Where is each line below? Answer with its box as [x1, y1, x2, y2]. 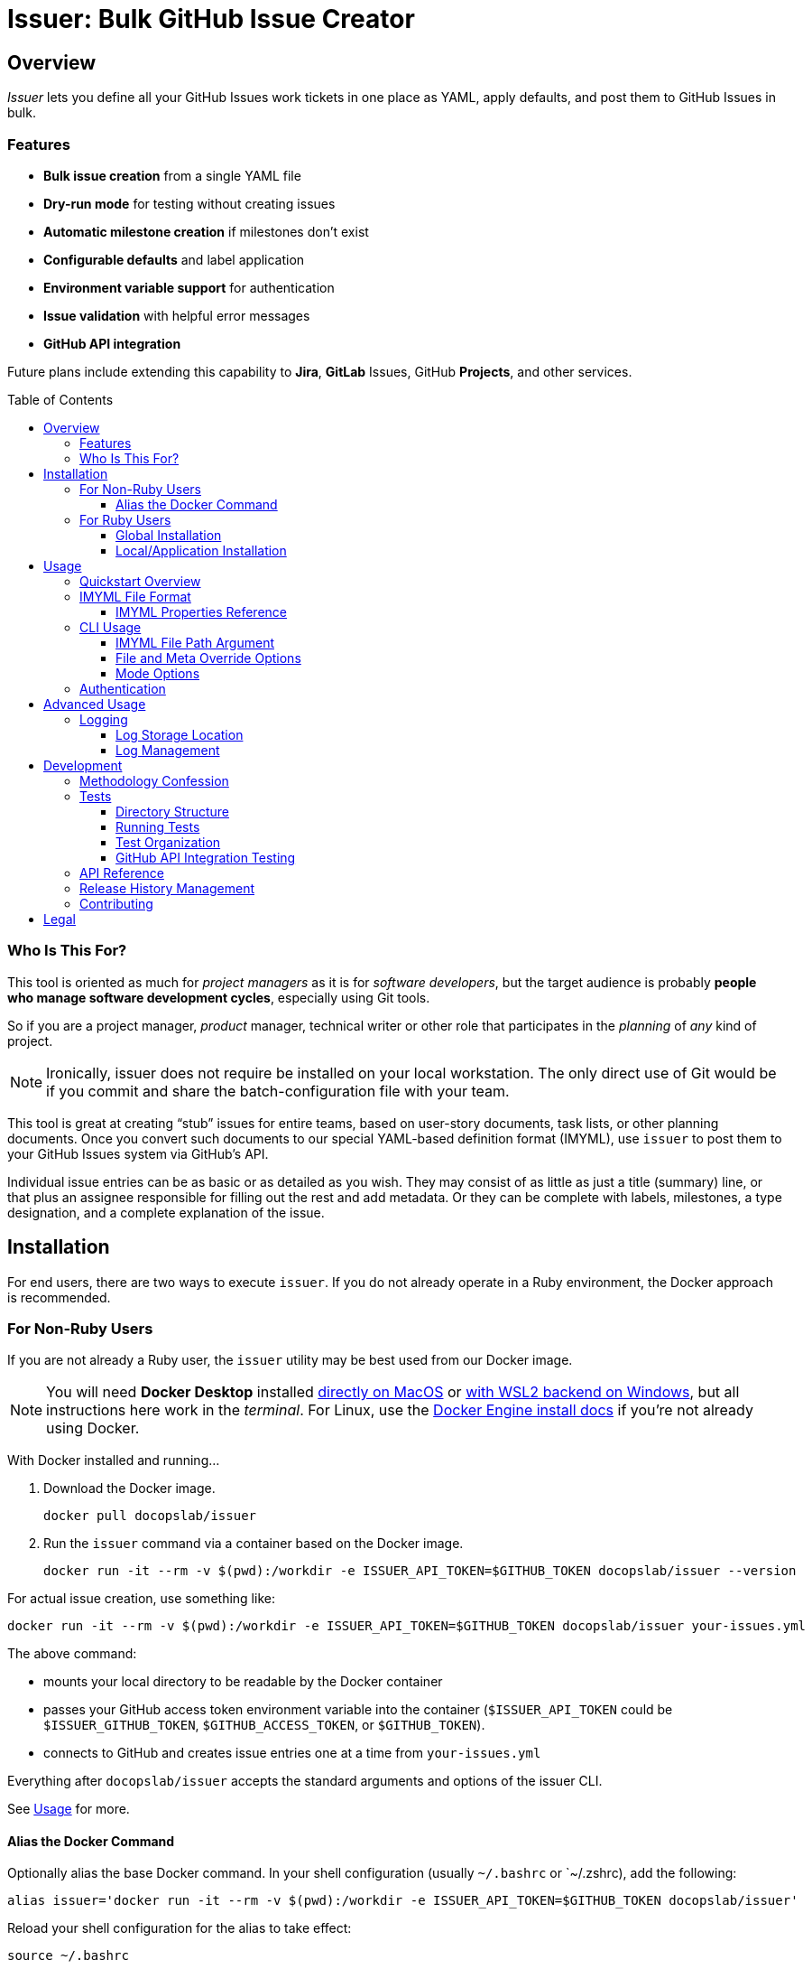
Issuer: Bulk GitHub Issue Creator [7, 4, 415, 34]
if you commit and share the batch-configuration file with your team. [46, 1081, 510, 1100]
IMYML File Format [79, 588, 191, 604]
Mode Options [115, 665, 200, 681]
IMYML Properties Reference [115, 603, 287, 620]
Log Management [115, 742, 220, 758]
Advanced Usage [43, 695, 146, 712]
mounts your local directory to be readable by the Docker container [43, 1674, 443, 1690]
